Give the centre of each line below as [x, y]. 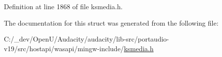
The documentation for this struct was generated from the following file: [111, 22]
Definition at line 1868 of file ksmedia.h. [63, 6]
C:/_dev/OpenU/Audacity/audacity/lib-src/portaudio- [87, 39]
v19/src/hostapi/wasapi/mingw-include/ [64, 48]
